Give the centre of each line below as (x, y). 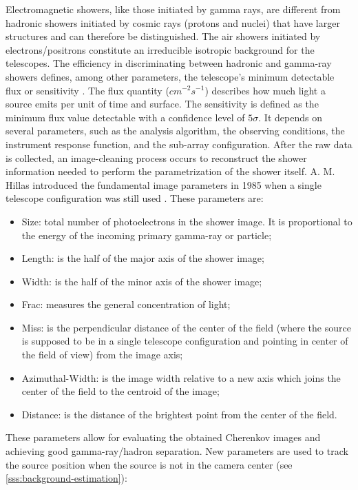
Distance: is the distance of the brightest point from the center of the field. (179, 414)
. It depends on (290, 117)
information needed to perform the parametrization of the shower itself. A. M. (170, 171)
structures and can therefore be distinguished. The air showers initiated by (163, 36)
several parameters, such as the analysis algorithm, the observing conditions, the (175, 131)
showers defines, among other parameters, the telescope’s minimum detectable (170, 76)
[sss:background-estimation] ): (66, 478)
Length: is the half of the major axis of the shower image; (143, 258)
